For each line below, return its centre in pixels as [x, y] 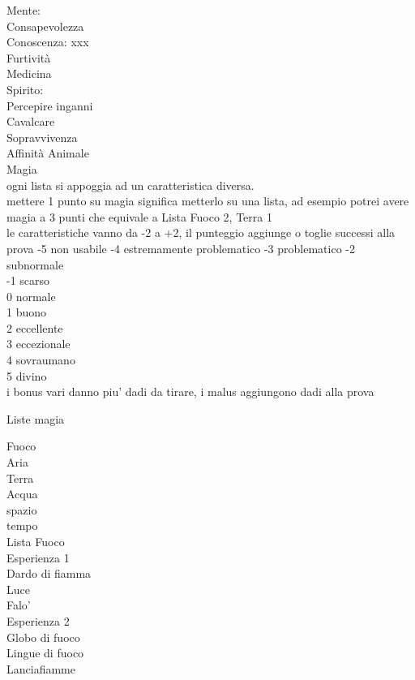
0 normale [31, 296]
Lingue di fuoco [45, 653]
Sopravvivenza [42, 137]
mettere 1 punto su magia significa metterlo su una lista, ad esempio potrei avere [208, 201]
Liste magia [36, 418]
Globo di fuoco [43, 637]
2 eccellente [35, 327]
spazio [22, 509]
